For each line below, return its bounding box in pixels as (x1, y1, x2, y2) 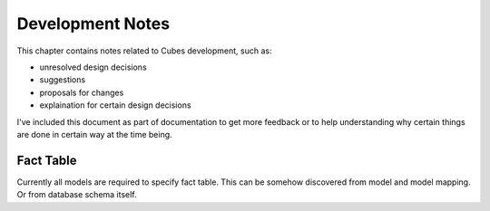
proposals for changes (39, 87, 124, 98)
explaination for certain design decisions (39, 100, 191, 110)
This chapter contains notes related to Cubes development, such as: (16, 45, 272, 56)
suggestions (39, 74, 86, 85)
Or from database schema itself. (16, 189, 137, 200)
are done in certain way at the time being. (16, 129, 172, 139)
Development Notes (16, 14, 171, 34)
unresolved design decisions (39, 62, 147, 72)
